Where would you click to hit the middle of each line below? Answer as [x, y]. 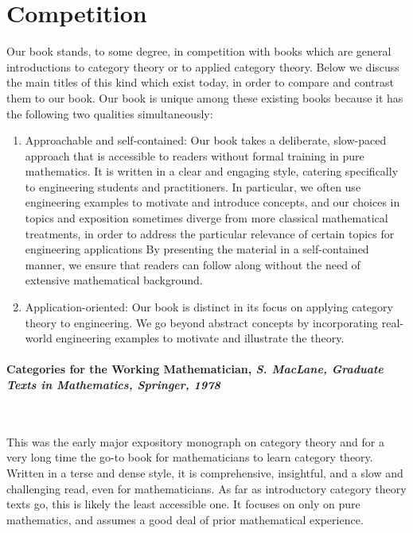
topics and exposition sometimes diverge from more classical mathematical [206, 218]
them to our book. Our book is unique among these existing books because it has [205, 97]
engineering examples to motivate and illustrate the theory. [200, 338]
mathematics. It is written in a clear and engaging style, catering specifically [212, 171]
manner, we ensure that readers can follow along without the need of [193, 264]
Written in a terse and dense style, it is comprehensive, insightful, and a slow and [205, 472]
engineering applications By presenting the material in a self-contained [197, 249]
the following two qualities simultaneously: [110, 113]
